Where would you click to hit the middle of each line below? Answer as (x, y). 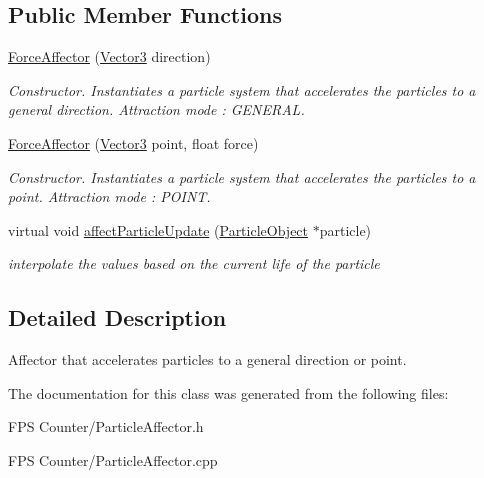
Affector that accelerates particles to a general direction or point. (207, 359)
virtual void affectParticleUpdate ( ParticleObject (158, 229)
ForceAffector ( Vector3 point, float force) (133, 142)
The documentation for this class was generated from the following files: (228, 392)
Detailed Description (117, 317)
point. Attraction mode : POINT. (109, 196)
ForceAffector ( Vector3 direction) (109, 56)
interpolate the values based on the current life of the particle (194, 263)
